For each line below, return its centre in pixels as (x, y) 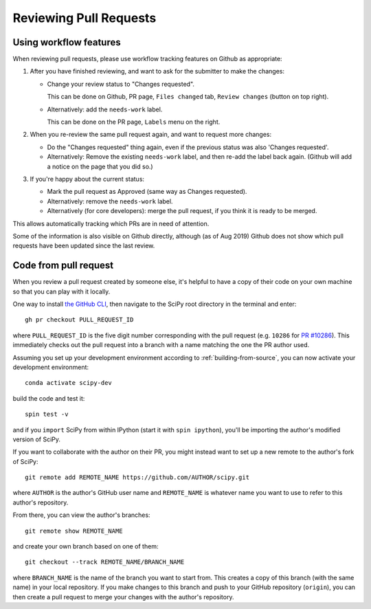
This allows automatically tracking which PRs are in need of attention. (111, 223)
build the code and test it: (49, 398)
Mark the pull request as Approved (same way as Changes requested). (147, 192)
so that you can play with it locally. (61, 291)
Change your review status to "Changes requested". (121, 84)
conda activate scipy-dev (69, 383)
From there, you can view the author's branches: (81, 515)
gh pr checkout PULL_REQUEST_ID (79, 320)
